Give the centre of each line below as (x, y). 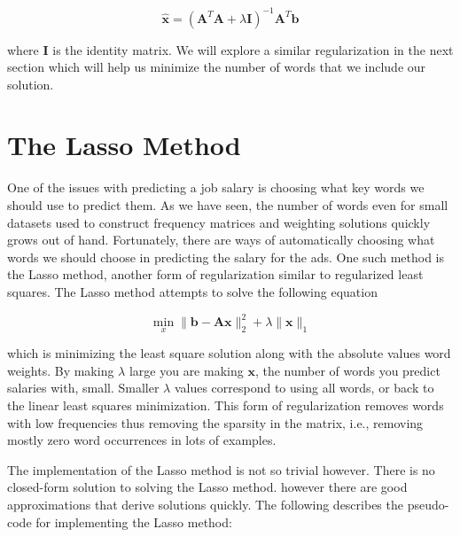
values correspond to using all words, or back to (304, 388)
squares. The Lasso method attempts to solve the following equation (192, 291)
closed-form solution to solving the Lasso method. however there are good (207, 487)
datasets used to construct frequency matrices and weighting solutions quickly (219, 222)
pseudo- (428, 505)
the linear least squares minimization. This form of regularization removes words (226, 405)
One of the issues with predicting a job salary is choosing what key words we (216, 187)
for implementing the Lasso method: (134, 521)
